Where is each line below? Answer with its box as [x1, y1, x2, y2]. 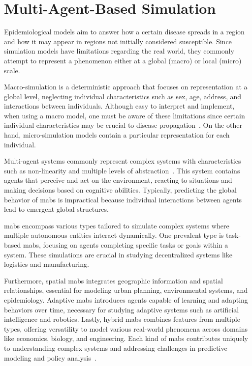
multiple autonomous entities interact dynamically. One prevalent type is [4, 230, 224, 240]
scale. [4, 65, 20, 75]
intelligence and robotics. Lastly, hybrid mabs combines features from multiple [4, 314, 240, 324]
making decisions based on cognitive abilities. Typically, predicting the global [4, 185, 237, 195]
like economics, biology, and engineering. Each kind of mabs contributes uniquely [4, 333, 248, 343]
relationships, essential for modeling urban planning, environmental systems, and [4, 285, 248, 295]
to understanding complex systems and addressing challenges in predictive [4, 342, 227, 353]
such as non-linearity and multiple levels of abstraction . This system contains [4, 165, 240, 175]
